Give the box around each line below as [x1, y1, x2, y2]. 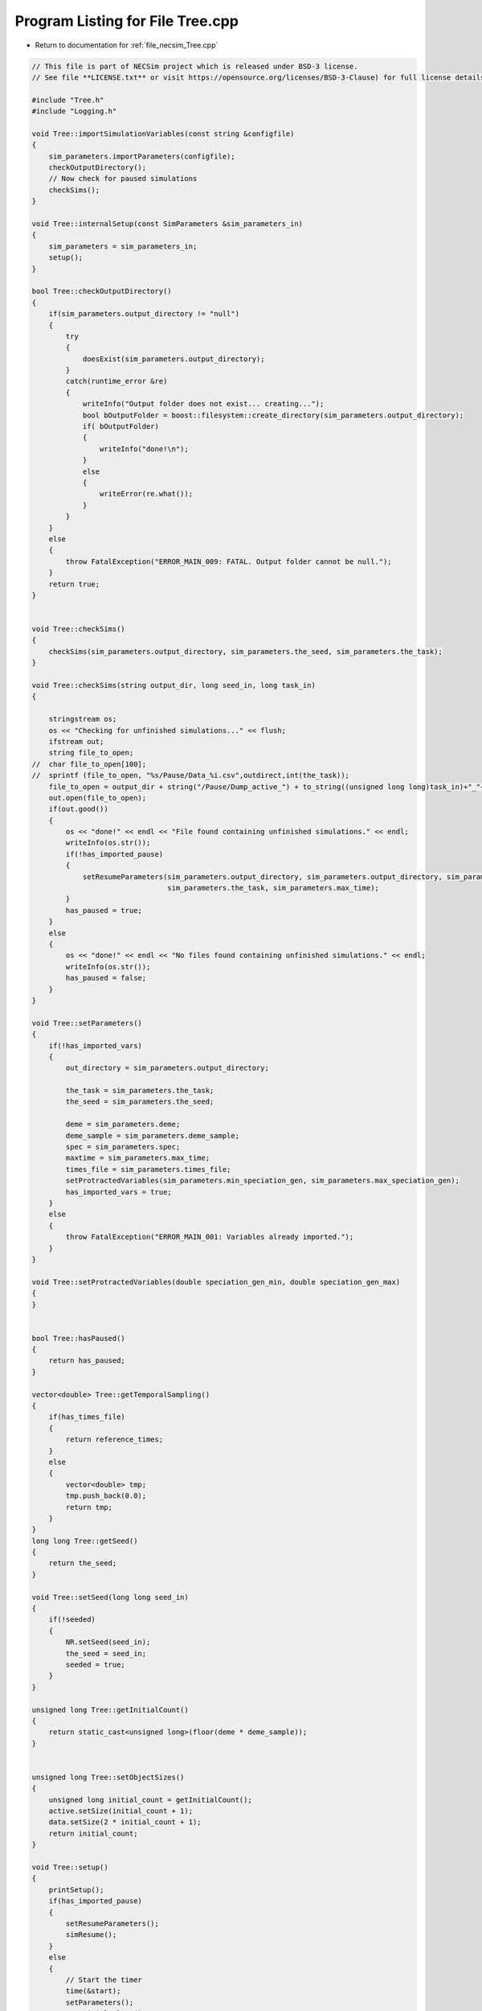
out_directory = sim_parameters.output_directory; [65, 1063, 269, 1073]
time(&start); [65, 1987, 121, 1996]
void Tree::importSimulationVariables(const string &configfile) [31, 129, 295, 138]
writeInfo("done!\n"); [99, 444, 189, 454]
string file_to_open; [48, 748, 134, 758]
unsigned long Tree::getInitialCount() [31, 1705, 189, 1714]
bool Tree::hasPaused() [31, 1334, 126, 1343]
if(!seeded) [48, 1615, 96, 1624]
